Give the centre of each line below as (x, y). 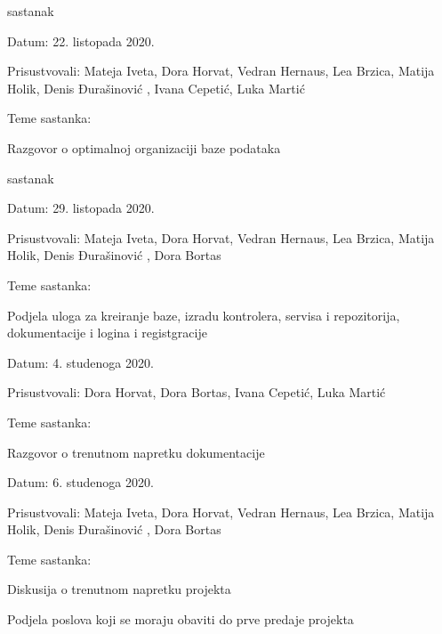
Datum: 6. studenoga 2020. (80, 482)
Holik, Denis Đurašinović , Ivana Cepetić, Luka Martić (156, 88)
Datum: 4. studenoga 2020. (80, 362)
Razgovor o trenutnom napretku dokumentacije (136, 452)
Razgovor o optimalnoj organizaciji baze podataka (144, 147)
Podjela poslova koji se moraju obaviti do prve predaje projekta (181, 619)
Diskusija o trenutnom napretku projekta (119, 589)
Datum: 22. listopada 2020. (81, 41)
